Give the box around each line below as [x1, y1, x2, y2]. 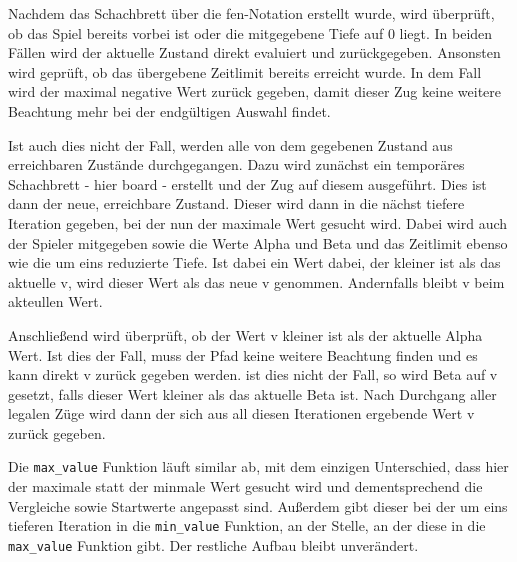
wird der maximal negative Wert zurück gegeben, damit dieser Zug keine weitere [8, 81, 501, 102]
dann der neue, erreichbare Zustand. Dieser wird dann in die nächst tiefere [8, 193, 465, 214]
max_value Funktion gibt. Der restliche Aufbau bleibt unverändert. [8, 534, 419, 555]
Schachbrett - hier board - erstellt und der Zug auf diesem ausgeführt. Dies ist [8, 173, 487, 194]
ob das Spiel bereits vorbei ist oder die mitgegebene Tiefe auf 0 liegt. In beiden [8, 22, 493, 43]
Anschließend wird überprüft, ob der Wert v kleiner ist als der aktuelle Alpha [8, 324, 483, 345]
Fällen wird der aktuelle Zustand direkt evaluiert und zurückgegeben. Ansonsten [8, 42, 501, 63]
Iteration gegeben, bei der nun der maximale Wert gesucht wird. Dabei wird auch [8, 212, 508, 233]
